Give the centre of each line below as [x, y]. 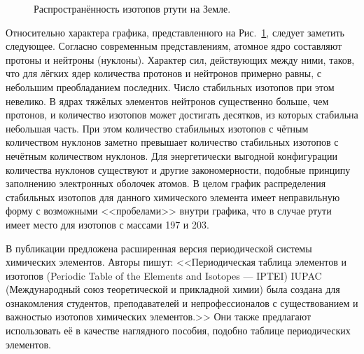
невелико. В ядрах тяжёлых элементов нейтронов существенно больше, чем [167, 101]
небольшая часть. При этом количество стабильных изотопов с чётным [157, 128]
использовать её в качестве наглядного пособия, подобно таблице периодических [178, 331]
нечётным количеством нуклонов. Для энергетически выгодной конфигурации [172, 155]
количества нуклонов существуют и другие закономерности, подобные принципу [178, 169]
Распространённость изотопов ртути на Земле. [132, 8]
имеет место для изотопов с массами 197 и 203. [107, 224]
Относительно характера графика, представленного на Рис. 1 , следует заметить [175, 32]
